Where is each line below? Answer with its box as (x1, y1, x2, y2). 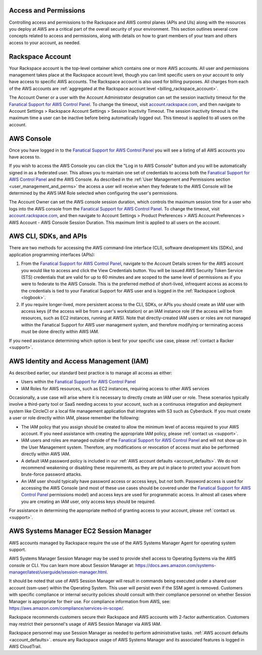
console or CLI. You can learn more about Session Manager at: (9, 562, 134, 568)
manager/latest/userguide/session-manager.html (9, 569, 107, 575)
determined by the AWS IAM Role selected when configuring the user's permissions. (9, 190, 178, 196)
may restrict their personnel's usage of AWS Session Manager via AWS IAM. (9, 621, 162, 627)
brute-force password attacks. (21, 471, 82, 477)
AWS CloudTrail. (9, 644, 42, 649)
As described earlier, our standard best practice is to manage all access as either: (9, 370, 172, 376)
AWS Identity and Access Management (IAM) (9, 357, 149, 365)
